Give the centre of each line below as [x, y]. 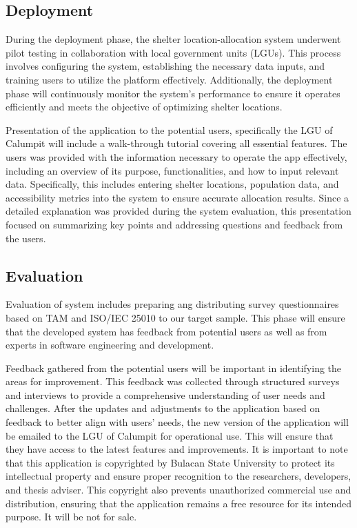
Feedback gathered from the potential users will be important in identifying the [174, 368]
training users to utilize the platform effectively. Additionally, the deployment [169, 79]
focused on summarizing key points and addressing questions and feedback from [174, 224]
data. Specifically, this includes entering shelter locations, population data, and [172, 184]
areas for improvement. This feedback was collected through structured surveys [173, 381]
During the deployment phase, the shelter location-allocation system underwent [173, 39]
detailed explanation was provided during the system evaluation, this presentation [178, 211]
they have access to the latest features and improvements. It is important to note [177, 449]
